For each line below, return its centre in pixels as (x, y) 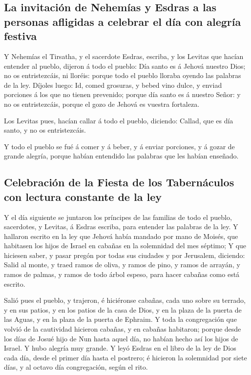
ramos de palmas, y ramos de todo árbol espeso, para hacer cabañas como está (122, 274)
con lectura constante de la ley (83, 196)
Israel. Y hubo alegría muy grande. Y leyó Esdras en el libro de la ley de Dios (120, 348)
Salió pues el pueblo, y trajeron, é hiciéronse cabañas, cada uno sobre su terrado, (125, 300)
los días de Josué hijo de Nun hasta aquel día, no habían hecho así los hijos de (121, 338)
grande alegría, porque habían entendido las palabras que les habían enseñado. (121, 156)
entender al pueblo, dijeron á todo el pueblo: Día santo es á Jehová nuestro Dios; (125, 66)
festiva (21, 36)
